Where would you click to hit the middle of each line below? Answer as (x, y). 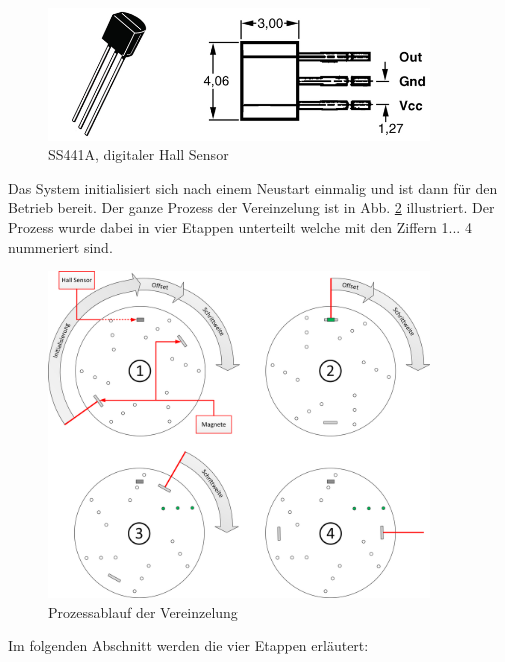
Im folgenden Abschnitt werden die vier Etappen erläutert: (188, 645)
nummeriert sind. (60, 246)
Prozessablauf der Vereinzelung (143, 611)
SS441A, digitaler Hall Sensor (138, 154)
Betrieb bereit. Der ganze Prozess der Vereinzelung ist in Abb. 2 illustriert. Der (251, 207)
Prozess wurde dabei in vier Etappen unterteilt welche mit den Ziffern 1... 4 (240, 226)
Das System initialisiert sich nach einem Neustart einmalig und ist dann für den (253, 187)
